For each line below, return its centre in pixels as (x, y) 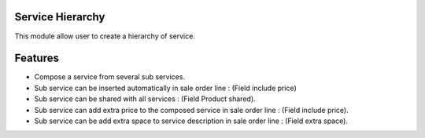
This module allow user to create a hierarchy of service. (105, 36)
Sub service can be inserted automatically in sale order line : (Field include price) (165, 88)
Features (37, 58)
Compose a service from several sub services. (109, 77)
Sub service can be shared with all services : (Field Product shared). (145, 99)
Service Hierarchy (60, 17)
